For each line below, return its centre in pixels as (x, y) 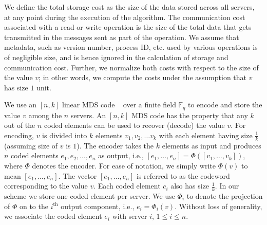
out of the (20, 125)
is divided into (65, 135)
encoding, (19, 135)
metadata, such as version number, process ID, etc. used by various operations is (131, 47)
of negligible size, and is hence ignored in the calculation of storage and (116, 57)
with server (130, 216)
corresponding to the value (46, 186)
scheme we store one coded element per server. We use (90, 196)
